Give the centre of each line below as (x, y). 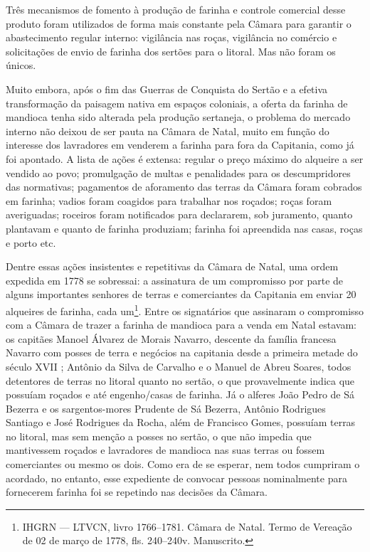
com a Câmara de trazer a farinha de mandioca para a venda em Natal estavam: (181, 325)
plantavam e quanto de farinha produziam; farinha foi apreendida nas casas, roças (184, 228)
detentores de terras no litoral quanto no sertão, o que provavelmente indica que (180, 380)
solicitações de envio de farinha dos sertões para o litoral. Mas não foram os (171, 51)
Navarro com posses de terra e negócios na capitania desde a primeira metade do (182, 352)
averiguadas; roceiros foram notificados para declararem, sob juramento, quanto (179, 214)
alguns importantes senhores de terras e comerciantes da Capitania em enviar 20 (181, 294)
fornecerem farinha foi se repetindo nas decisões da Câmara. (137, 492)
